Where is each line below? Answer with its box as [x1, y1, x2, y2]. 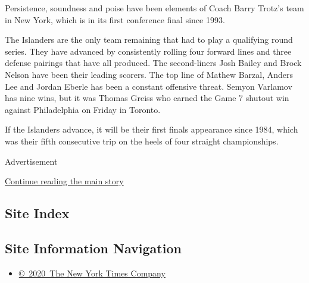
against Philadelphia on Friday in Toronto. [5, 103, 161, 115]
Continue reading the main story [5, 175, 124, 187]
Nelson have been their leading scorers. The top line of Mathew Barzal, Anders [5, 68, 294, 80]
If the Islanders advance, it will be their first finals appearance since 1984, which [5, 123, 298, 136]
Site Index [5, 204, 70, 222]
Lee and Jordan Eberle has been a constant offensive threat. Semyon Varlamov [5, 80, 292, 92]
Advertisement [5, 155, 58, 167]
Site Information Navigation [5, 238, 182, 257]
